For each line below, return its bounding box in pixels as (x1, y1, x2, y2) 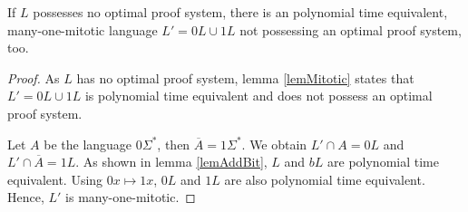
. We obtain (241, 134, 307, 153)
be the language (44, 134, 132, 153)
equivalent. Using (7, 169, 103, 188)
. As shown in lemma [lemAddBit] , (75, 152, 268, 171)
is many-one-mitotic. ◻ (65, 188, 196, 207)
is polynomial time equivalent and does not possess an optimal (84, 86, 433, 105)
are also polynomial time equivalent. (224, 169, 425, 188)
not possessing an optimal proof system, (239, 20, 462, 39)
